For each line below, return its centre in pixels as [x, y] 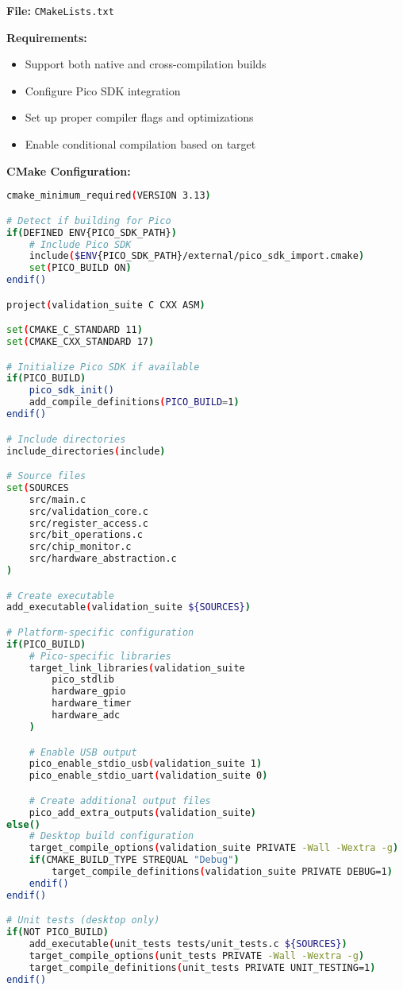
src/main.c [58, 499]
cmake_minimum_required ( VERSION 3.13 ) [109, 196]
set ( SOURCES [38, 487]
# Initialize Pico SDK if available [103, 367]
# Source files [46, 476]
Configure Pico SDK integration [103, 90]
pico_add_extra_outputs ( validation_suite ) [143, 812]
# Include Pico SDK [80, 244]
